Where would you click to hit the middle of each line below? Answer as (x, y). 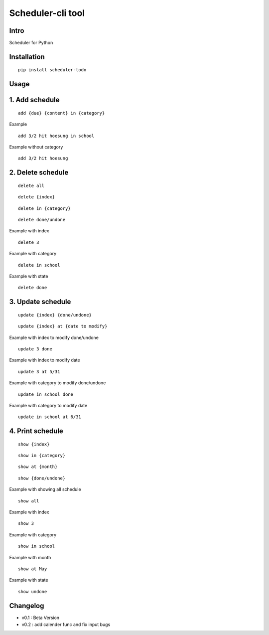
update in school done (46, 394)
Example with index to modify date (45, 360)
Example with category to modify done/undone (58, 383)
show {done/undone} (42, 478)
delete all (31, 185)
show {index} (34, 444)
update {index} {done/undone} (55, 315)
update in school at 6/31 (50, 417)
